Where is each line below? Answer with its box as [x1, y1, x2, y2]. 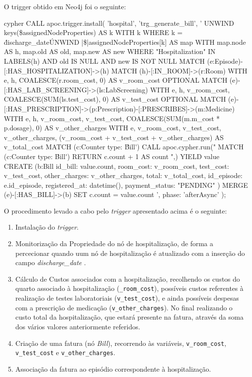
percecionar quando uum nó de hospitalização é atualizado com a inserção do [15, 248, 245, 258]
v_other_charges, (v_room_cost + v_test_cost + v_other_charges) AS [4, 132, 224, 142]
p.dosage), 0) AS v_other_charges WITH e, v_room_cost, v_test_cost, [4, 123, 221, 133]
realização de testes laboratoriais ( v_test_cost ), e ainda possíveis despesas [15, 293, 239, 303]
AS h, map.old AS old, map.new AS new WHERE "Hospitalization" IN [4, 46, 216, 56]
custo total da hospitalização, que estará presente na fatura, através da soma [15, 312, 244, 322]
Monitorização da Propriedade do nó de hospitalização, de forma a [15, 238, 214, 249]
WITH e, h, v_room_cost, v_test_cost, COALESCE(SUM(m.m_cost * [4, 113, 220, 123]
